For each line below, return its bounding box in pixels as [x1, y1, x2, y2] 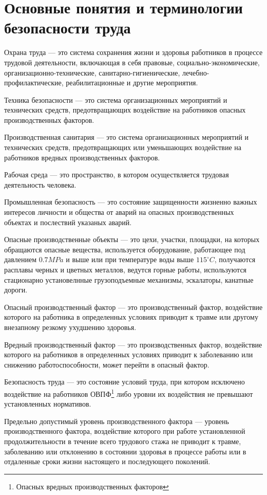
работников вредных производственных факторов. [4, 152, 160, 162]
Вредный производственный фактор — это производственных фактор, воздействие [4, 339, 262, 350]
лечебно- [182, 67, 209, 78]
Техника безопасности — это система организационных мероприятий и [4, 94, 227, 105]
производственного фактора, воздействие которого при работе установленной [4, 426, 245, 436]
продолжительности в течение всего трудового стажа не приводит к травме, [4, 435, 241, 446]
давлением [4, 254, 37, 265]
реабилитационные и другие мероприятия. [66, 77, 198, 88]
